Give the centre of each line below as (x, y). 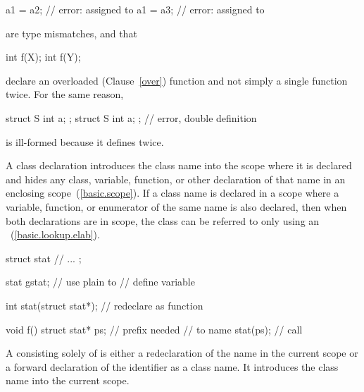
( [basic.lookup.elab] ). (55, 234)
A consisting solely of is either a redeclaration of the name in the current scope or (182, 353)
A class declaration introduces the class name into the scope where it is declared (179, 165)
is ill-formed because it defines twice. (85, 141)
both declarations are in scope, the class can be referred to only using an (163, 220)
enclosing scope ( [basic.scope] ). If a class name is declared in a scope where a (172, 193)
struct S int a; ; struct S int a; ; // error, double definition (131, 117)
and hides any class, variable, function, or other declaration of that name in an (176, 179)
